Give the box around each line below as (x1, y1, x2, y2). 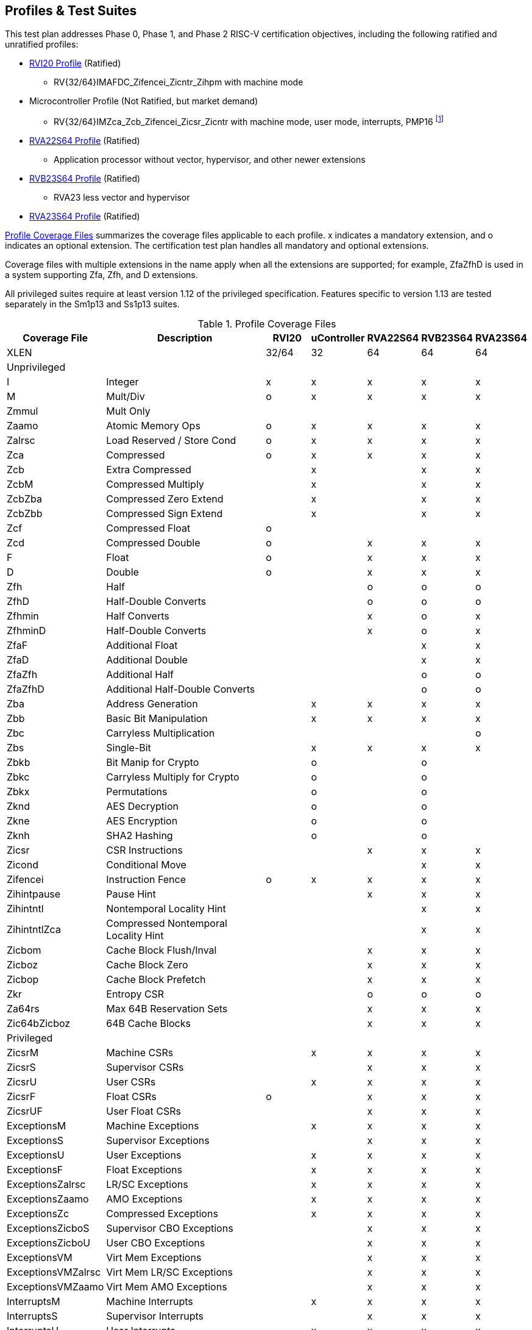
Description (157, 332, 213, 345)
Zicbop (7, 973, 39, 986)
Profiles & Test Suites (5, 3, 137, 18)
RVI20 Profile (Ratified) (29, 58, 121, 69)
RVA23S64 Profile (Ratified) (29, 211, 140, 222)
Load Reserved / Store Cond (106, 434, 236, 447)
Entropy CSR (106, 988, 165, 1001)
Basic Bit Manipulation (106, 712, 208, 725)
